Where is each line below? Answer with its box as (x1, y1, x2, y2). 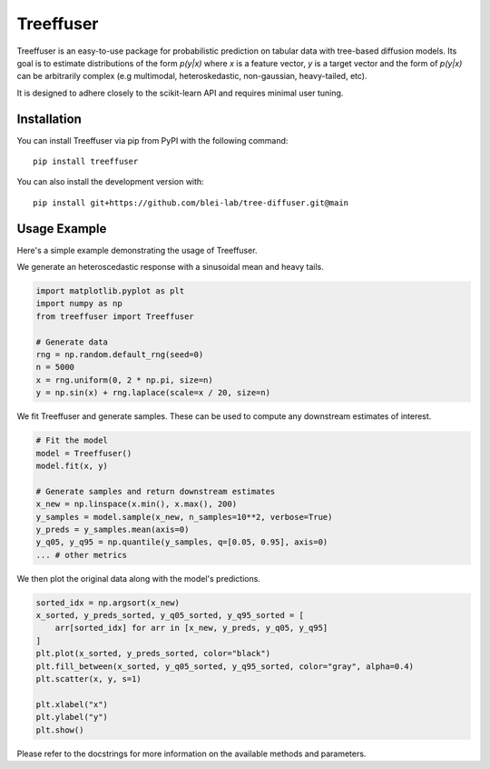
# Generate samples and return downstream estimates (35, 486, 276, 496)
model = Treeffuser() (35, 448, 132, 458)
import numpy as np (35, 298, 122, 309)
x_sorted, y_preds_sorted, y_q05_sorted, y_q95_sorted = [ (35, 610, 304, 621)
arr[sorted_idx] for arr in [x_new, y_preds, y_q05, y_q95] (54, 623, 328, 634)
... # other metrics (35, 550, 127, 560)
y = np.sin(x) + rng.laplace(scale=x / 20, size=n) (35, 387, 271, 398)
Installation (16, 111, 82, 126)
